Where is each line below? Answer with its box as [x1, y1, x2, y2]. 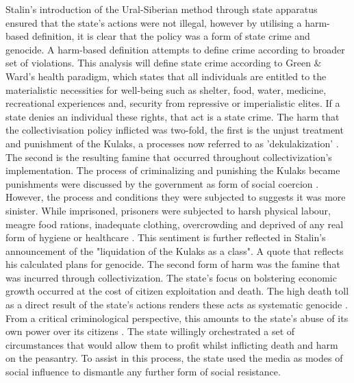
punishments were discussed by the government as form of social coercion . [5, 176, 319, 190]
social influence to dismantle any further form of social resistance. [5, 365, 281, 379]
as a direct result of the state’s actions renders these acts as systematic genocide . [5, 297, 348, 312]
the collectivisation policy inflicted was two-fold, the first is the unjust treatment [5, 123, 344, 137]
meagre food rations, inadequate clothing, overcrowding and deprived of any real [5, 217, 344, 231]
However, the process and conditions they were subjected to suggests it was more [5, 190, 346, 204]
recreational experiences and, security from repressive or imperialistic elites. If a [5, 96, 340, 110]
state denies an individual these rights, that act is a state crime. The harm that [5, 109, 340, 123]
